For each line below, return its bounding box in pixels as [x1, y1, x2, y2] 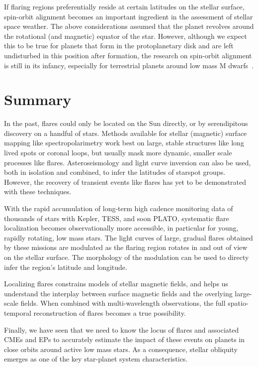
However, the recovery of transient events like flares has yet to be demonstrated [4, 176, 247, 187]
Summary [4, 89, 72, 110]
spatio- [228, 298, 249, 308]
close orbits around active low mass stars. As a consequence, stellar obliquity [4, 344, 238, 354]
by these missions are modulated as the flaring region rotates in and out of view [4, 242, 248, 252]
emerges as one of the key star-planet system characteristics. [4, 354, 188, 364]
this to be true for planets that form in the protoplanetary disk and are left [4, 40, 234, 51]
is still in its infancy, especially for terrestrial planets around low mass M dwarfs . [4, 60, 254, 70]
